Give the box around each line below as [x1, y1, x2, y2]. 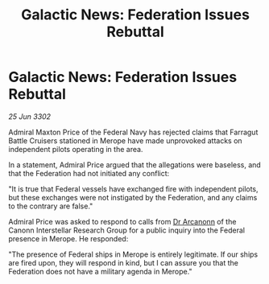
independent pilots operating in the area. [8, 144, 143, 154]
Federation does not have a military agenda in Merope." [8, 266, 192, 276]
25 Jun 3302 [8, 111, 51, 121]
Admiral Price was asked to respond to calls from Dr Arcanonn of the [8, 216, 237, 226]
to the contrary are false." [8, 201, 93, 211]
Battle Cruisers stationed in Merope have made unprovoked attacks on [8, 135, 243, 146]
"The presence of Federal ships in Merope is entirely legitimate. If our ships [8, 249, 259, 259]
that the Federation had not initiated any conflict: [8, 168, 170, 178]
